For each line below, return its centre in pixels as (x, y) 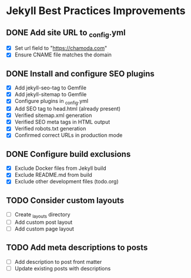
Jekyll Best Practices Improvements (96, 11)
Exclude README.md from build (53, 175)
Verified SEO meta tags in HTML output (62, 122)
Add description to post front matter (58, 262)
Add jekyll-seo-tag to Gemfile (51, 88)
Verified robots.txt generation (50, 129)
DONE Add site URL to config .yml (66, 33)
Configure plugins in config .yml (51, 102)
